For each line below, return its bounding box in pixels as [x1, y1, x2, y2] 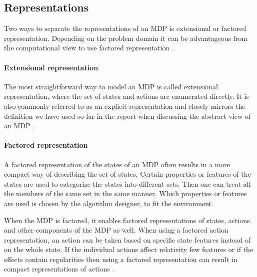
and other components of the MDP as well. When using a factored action [4, 225, 228, 235]
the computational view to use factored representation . [4, 42, 174, 53]
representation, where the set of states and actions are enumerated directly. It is [4, 91, 249, 101]
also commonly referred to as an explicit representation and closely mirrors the [4, 100, 245, 111]
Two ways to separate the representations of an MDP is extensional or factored [4, 23, 246, 33]
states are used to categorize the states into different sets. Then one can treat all [4, 178, 251, 189]
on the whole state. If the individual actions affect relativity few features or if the [4, 244, 253, 255]
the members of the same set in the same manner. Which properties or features [4, 188, 247, 199]
